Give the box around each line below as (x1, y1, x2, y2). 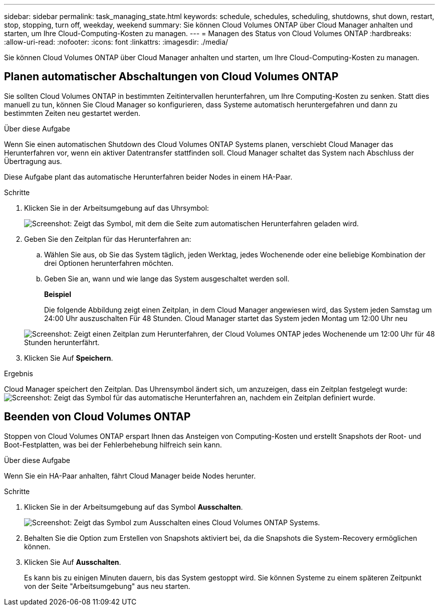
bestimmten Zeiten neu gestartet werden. (4, 108, 140, 117)
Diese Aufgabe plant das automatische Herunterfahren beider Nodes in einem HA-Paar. (4, 172, 293, 181)
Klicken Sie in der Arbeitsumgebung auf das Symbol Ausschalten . (24, 502, 243, 511)
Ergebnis (4, 369, 33, 378)
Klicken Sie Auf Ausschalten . (24, 557, 121, 566)
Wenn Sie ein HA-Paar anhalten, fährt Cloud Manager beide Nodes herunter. (4, 471, 256, 480)
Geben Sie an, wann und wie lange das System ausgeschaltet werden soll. (44, 274, 290, 283)
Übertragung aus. (4, 157, 62, 166)
